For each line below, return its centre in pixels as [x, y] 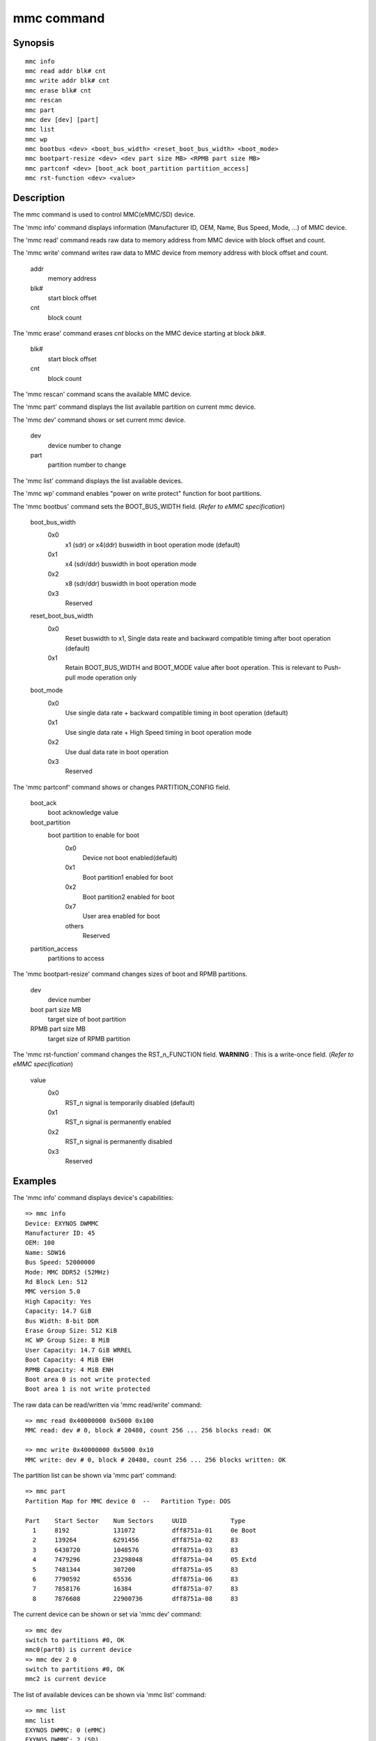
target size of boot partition [87, 1019]
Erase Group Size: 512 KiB [71, 1330]
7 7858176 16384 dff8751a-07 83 [135, 1589]
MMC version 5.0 [53, 1291]
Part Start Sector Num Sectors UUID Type [135, 1521]
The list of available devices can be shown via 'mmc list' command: [110, 1694]
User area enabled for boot [121, 916]
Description [39, 198]
